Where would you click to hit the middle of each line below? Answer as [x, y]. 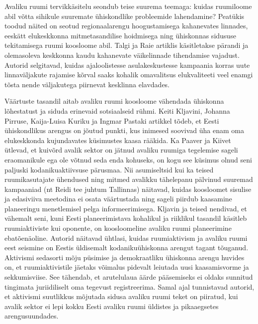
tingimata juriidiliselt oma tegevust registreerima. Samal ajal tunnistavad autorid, [129, 286]
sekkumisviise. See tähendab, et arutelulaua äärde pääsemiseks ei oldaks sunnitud [129, 277]
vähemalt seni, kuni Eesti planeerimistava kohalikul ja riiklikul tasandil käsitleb [126, 218]
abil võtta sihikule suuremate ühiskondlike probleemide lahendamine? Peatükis [125, 16]
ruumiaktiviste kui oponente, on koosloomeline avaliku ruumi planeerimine [118, 228]
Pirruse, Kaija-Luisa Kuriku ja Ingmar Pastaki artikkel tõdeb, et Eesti [112, 120]
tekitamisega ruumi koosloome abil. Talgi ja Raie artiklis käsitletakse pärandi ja [127, 45]
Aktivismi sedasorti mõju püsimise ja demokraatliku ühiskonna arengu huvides [125, 257]
